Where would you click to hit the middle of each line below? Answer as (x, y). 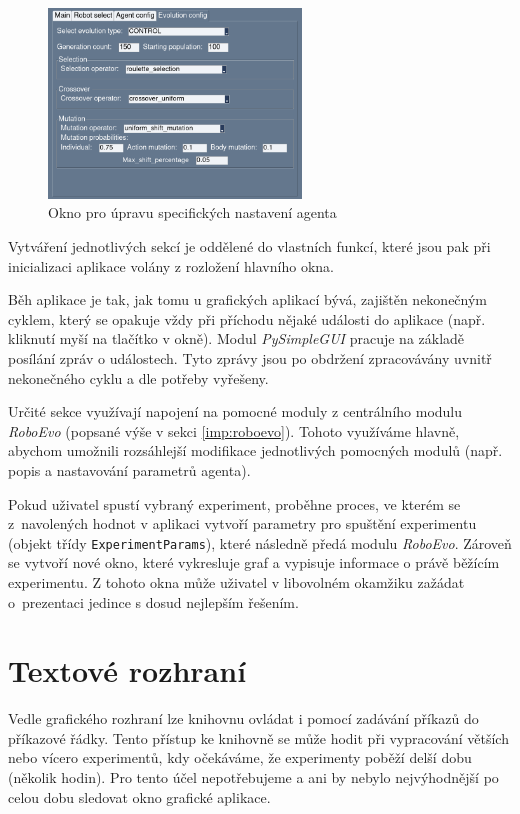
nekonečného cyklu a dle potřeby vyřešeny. (138, 377)
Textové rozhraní (127, 670)
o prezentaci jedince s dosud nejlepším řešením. (153, 601)
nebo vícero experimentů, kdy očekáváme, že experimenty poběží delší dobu (240, 757)
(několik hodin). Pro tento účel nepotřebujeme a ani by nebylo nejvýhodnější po (253, 777)
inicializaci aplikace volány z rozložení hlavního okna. (171, 265)
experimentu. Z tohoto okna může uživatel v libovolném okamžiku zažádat (236, 581)
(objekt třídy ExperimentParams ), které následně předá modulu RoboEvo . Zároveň (260, 542)
